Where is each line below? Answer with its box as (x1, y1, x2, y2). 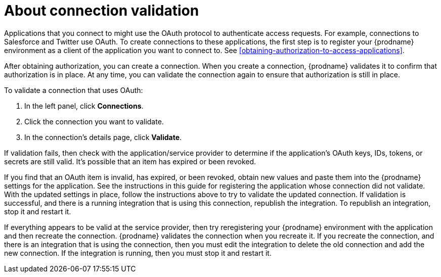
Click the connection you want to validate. (24, 117, 164, 126)
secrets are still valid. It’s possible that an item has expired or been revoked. (4, 157, 256, 166)
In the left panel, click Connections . (24, 101, 144, 110)
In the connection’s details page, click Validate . (24, 132, 182, 142)
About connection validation (4, 2, 199, 19)
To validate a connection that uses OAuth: (4, 85, 143, 95)
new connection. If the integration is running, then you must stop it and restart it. (4, 248, 272, 257)
